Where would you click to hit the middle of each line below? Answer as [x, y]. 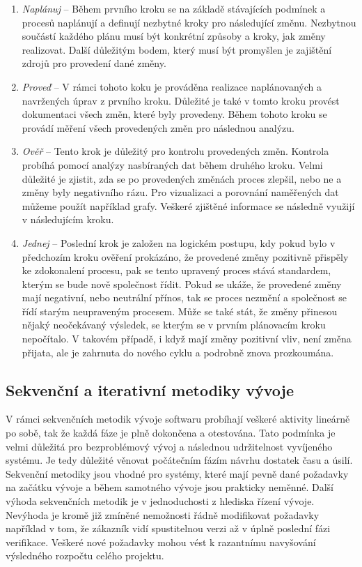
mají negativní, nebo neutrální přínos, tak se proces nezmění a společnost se [184, 297]
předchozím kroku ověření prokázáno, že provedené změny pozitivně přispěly [185, 256]
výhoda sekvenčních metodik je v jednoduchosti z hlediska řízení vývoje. [160, 501]
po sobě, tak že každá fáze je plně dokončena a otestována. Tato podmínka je [171, 433]
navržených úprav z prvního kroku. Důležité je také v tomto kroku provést [181, 100]
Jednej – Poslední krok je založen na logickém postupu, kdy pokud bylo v [179, 242]
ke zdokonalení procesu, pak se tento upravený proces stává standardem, [176, 270]
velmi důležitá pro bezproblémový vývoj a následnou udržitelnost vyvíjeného [169, 446]
